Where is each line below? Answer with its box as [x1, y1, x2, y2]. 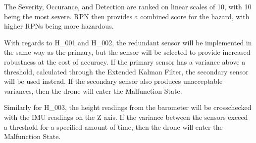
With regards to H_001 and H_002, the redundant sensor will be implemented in [4, 37, 252, 47]
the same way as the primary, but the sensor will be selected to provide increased [4, 47, 251, 57]
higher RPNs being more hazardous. [4, 21, 114, 31]
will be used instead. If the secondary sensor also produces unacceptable [4, 76, 223, 86]
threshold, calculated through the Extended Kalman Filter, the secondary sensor [4, 66, 249, 76]
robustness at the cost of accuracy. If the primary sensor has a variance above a [4, 56, 246, 67]
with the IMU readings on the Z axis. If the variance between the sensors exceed [4, 111, 248, 122]
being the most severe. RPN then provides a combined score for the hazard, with [4, 11, 250, 21]
